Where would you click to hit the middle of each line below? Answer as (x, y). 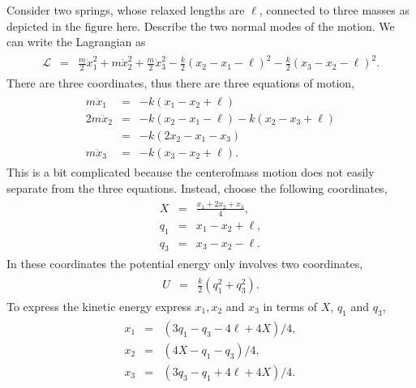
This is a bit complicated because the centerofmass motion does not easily (191, 171)
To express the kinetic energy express (99, 307)
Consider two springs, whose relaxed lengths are (126, 10)
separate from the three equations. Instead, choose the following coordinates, (197, 188)
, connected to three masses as (335, 10)
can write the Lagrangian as (76, 42)
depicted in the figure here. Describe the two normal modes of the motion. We (201, 26)
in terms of (290, 307)
